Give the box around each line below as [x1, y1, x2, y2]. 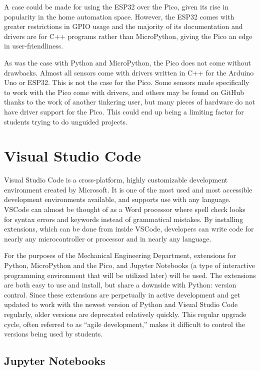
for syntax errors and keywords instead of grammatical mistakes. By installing [4, 213, 243, 224]
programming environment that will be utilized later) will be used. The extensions [4, 269, 256, 280]
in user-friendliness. [4, 40, 63, 51]
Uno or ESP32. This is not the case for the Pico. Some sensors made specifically [4, 77, 249, 87]
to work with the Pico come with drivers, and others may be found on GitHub [4, 86, 244, 97]
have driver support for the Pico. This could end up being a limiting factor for [4, 106, 244, 116]
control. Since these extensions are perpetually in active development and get [4, 289, 240, 299]
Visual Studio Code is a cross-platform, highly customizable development [4, 174, 228, 185]
